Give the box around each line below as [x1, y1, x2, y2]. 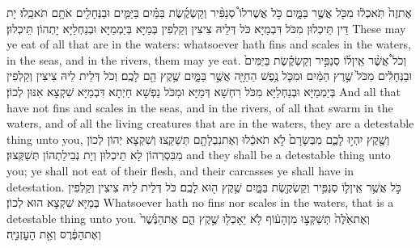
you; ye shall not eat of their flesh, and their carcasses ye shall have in [6, 162, 354, 179]
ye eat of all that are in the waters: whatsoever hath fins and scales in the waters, [6, 36, 411, 53]
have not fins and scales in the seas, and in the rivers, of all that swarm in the [6, 99, 393, 116]
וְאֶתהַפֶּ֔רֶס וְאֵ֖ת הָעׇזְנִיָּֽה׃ [6, 225, 101, 242]
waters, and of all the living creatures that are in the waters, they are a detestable [6, 115, 414, 132]
